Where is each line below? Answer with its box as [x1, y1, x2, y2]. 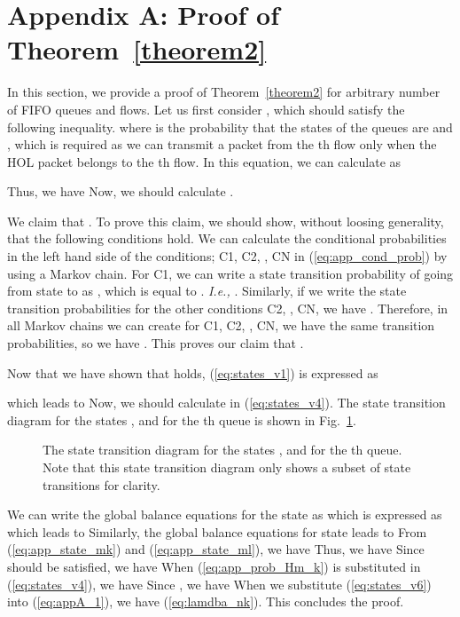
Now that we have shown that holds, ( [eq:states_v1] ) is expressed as [7, 363, 378, 382]
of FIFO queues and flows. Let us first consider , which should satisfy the [7, 99, 405, 118]
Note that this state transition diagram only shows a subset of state [43, 458, 411, 476]
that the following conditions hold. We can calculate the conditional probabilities [7, 229, 447, 248]
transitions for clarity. [43, 475, 160, 494]
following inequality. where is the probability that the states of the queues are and [7, 117, 453, 136]
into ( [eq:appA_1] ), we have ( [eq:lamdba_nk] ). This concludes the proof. [7, 592, 404, 611]
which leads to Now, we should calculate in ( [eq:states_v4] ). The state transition [7, 393, 446, 412]
